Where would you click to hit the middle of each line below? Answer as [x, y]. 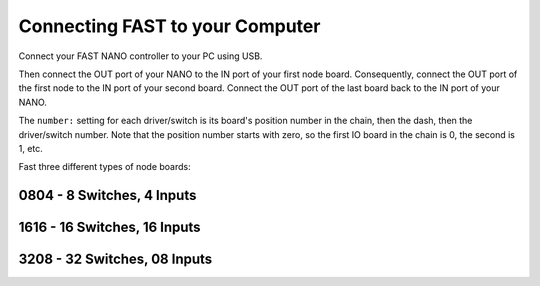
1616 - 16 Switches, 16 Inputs [109, 227]
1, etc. [31, 148]
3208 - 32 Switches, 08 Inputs [115, 259]
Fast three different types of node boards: [105, 167]
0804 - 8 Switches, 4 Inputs [107, 195]
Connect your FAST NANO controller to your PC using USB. [140, 56]
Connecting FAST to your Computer [169, 26]
